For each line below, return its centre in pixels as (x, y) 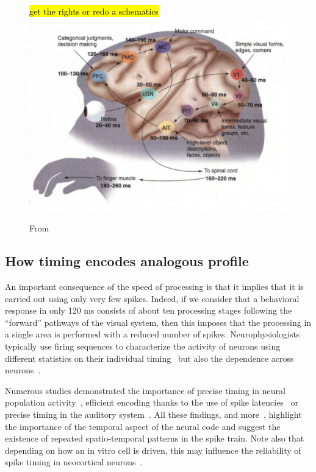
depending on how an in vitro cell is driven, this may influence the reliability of (153, 450)
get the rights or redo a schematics (94, 11)
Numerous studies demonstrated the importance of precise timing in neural (145, 390)
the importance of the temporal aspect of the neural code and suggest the (143, 426)
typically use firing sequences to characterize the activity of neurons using (143, 346)
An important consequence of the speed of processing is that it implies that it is (154, 286)
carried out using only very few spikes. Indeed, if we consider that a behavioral (152, 298)
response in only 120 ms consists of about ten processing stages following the (149, 310)
